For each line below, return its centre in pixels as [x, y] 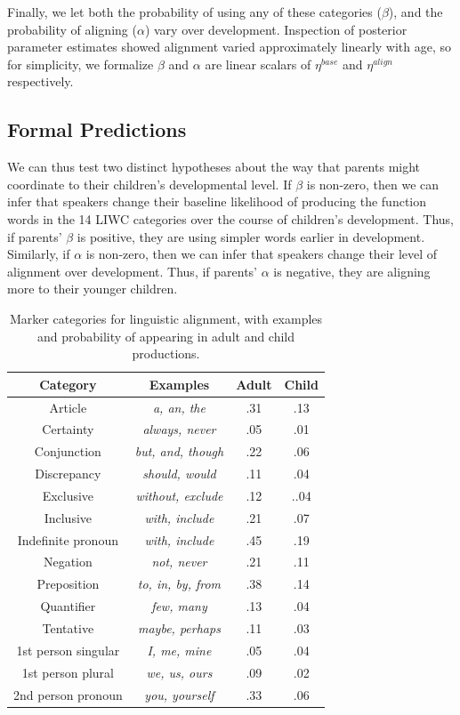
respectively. [40, 81]
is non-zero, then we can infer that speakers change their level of [262, 254]
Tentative [68, 627]
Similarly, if [39, 254]
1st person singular [68, 650]
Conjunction [68, 451]
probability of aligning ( [72, 29]
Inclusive [68, 517]
